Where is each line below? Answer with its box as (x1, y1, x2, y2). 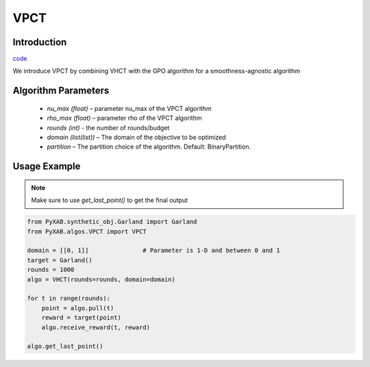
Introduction (12, 36, 67, 48)
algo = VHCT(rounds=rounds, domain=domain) (27, 275, 176, 283)
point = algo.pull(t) (41, 304, 114, 312)
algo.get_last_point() (27, 342, 103, 351)
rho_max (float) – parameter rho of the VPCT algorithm (47, 114, 202, 123)
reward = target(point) (41, 314, 121, 322)
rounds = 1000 (27, 266, 75, 274)
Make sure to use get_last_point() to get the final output (31, 196, 188, 205)
